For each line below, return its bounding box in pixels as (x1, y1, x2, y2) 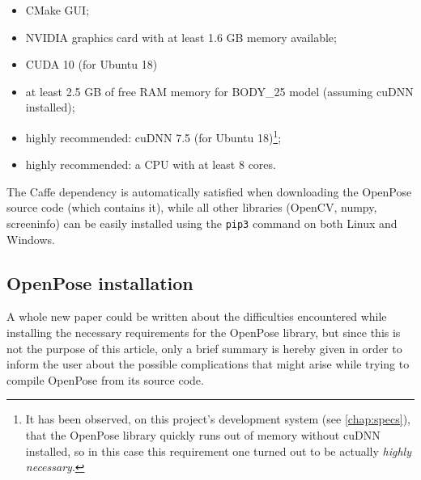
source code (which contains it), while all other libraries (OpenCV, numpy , (6, 199, 377, 216)
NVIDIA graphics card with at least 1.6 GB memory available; (25, 28, 337, 45)
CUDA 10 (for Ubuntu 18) (25, 56, 158, 73)
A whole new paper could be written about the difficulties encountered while (6, 308, 387, 325)
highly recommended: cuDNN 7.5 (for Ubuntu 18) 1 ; (25, 126, 282, 145)
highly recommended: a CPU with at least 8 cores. (25, 156, 276, 173)
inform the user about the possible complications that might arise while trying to (6, 356, 410, 373)
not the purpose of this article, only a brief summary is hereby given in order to (6, 339, 402, 356)
